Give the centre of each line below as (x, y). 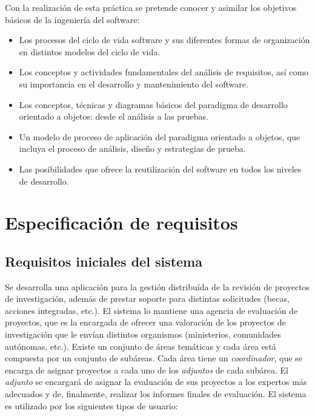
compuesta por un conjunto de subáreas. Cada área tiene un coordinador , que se (154, 358)
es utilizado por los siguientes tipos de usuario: (91, 405)
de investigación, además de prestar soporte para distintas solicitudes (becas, (147, 298)
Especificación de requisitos (121, 223)
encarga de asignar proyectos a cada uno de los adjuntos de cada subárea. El (147, 370)
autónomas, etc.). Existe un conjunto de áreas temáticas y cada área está (141, 346)
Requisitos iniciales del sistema (104, 261)
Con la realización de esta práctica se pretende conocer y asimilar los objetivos (151, 7)
